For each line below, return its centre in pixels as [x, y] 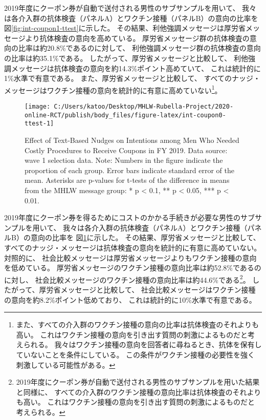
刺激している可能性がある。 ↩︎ [66, 364]
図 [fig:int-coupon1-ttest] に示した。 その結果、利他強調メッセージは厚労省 [125, 28]
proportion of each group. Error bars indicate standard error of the [129, 170]
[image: [38, 107]
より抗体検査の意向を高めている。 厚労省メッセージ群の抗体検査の [137, 38]
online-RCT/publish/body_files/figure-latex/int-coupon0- [125, 115]
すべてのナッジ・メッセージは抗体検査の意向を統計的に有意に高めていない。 [133, 247]
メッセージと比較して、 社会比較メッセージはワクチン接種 [158, 289]
